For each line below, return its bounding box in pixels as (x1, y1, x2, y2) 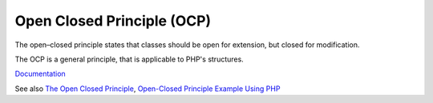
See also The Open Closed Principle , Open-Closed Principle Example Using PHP (14, 84, 281, 93)
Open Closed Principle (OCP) (14, 12, 212, 30)
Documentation (14, 69, 66, 79)
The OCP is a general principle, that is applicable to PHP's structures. (14, 54, 244, 64)
